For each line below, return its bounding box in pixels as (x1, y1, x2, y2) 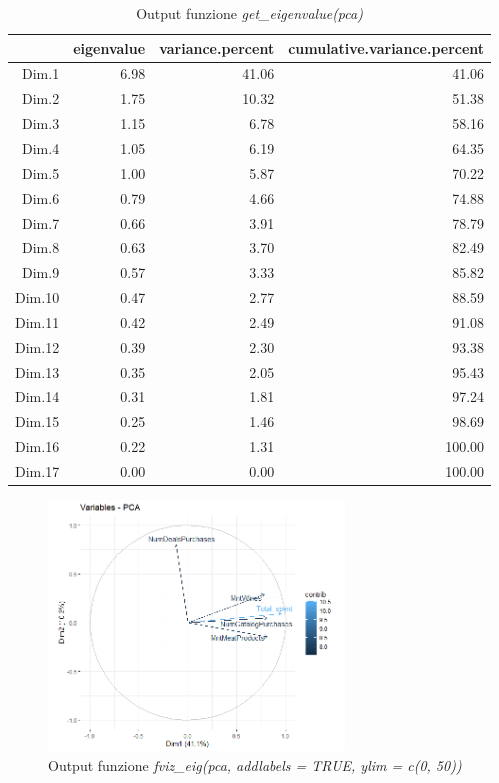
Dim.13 (15, 361, 60, 382)
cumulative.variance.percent (288, 37, 485, 58)
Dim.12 (15, 336, 60, 357)
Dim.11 (15, 311, 60, 332)
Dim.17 (15, 460, 60, 481)
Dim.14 (15, 386, 60, 407)
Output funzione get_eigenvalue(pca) (136, 3, 363, 23)
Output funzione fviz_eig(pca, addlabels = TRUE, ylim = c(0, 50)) (48, 754, 462, 775)
